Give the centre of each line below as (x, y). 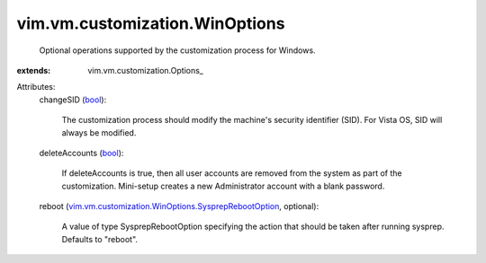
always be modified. (99, 132)
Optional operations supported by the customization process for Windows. (177, 50)
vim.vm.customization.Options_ (146, 70)
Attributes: (36, 87)
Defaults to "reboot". (100, 239)
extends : (34, 70)
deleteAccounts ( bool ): (81, 153)
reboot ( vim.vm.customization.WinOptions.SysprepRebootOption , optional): (179, 206)
